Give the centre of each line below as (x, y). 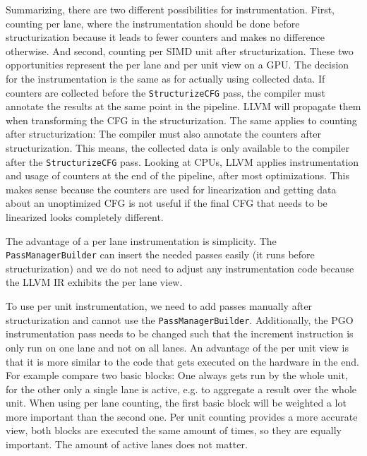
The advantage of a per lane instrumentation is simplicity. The (141, 240)
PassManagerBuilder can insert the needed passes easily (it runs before (160, 254)
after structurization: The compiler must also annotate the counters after (163, 134)
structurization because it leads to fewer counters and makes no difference (166, 37)
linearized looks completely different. (85, 217)
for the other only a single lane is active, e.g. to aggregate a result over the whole (181, 389)
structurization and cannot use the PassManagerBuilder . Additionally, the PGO (180, 319)
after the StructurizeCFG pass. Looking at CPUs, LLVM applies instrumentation (182, 161)
